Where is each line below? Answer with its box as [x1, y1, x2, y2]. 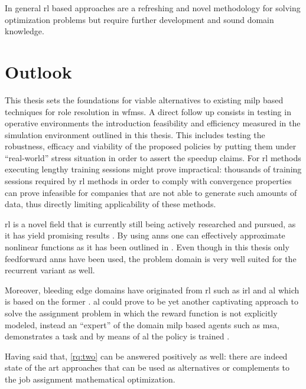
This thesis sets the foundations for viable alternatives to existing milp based [5, 93, 284, 106]
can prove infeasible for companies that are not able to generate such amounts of [5, 186, 297, 198]
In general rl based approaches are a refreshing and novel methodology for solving [5, 2, 301, 14]
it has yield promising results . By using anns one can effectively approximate [5, 229, 285, 241]
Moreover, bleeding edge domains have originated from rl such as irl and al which [5, 283, 300, 296]
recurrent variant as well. [5, 264, 95, 276]
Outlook [5, 59, 72, 83]
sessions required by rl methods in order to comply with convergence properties [5, 175, 292, 187]
